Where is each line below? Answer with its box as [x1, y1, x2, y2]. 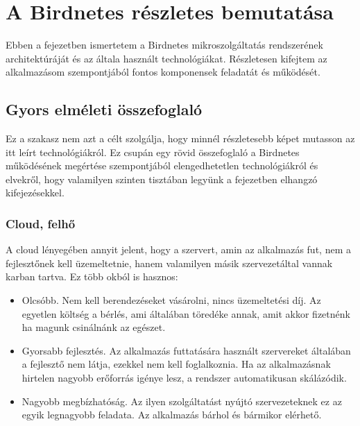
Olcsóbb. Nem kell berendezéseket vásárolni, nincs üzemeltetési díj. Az [22, 293, 321, 307]
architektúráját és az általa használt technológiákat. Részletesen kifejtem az [6, 51, 327, 65]
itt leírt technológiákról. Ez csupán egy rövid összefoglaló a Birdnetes [6, 144, 300, 159]
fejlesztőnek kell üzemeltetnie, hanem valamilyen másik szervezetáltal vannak [6, 255, 333, 270]
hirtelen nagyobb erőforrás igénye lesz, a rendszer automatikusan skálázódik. [22, 370, 347, 385]
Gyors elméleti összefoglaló [6, 99, 203, 120]
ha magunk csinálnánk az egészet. [22, 320, 166, 334]
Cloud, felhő [6, 215, 76, 232]
